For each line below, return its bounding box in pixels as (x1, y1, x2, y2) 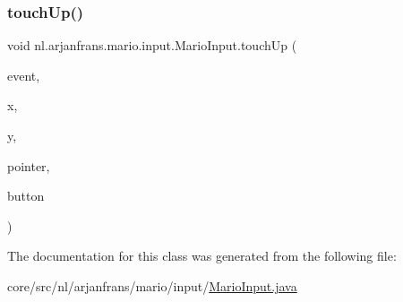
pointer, (7, 156, 50, 175)
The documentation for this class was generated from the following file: (7, 246, 397, 265)
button (7, 186, 45, 205)
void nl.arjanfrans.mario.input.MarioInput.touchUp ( (7, 36, 297, 55)
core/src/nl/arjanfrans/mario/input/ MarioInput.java (7, 276, 297, 295)
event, (7, 65, 40, 84)
